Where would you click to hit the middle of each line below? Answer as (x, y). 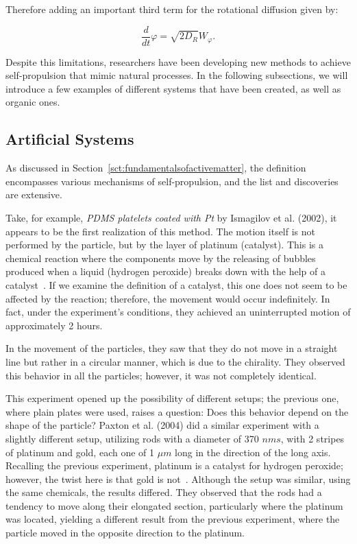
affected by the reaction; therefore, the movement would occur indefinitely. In (168, 298)
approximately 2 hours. (54, 325)
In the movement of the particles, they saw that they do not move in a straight (172, 348)
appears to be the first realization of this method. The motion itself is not (161, 231)
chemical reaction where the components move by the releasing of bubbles (161, 258)
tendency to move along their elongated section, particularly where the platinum (174, 505)
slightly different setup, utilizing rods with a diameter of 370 (132, 438)
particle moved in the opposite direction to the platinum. (125, 533)
